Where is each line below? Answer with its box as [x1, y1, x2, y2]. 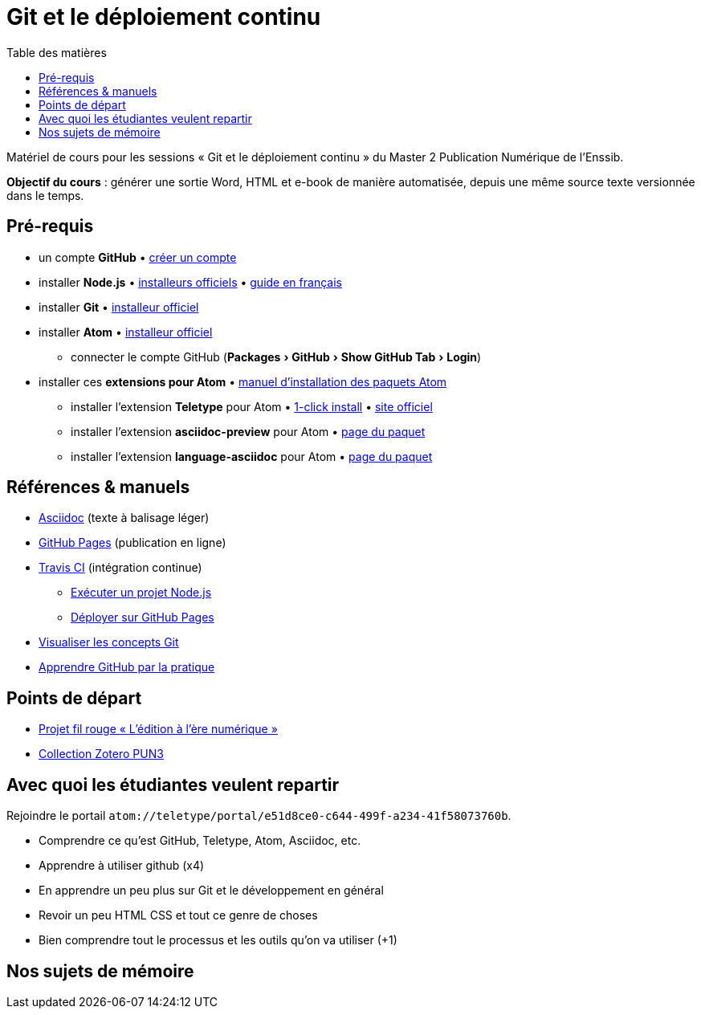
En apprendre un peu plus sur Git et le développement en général [39, 883, 384, 898]
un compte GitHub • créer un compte [39, 250, 237, 264]
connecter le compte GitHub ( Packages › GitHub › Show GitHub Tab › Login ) [71, 349, 482, 364]
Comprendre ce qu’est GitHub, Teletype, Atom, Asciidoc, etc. [39, 834, 361, 848]
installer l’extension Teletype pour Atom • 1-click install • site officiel [71, 399, 433, 414]
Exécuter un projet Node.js [71, 585, 212, 600]
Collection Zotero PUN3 [39, 747, 164, 761]
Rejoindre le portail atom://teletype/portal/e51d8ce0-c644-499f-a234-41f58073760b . [6, 809, 511, 823]
